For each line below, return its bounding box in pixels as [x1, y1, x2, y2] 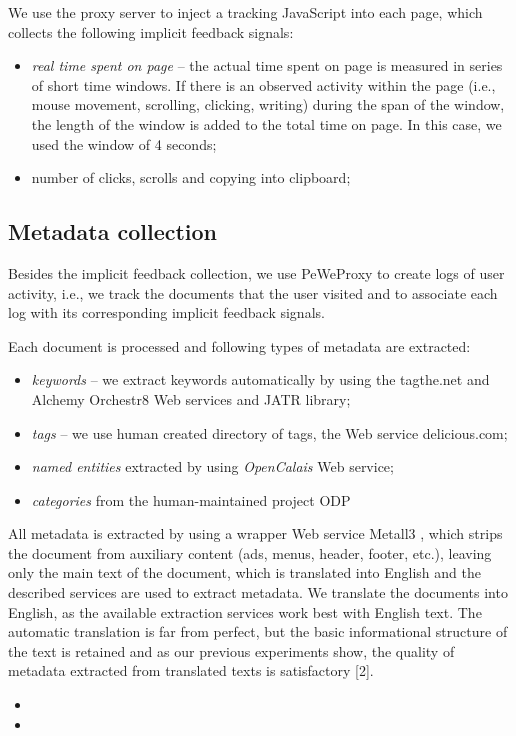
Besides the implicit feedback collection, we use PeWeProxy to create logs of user [8, 262, 505, 283]
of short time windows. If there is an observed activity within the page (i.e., [31, 74, 496, 95]
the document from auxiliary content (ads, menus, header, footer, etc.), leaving [8, 542, 492, 563]
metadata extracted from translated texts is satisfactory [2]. [8, 660, 374, 681]
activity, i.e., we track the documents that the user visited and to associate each [8, 282, 498, 303]
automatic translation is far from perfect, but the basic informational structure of [8, 621, 508, 642]
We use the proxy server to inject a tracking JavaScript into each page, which [8, 2, 483, 22]
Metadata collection [8, 216, 218, 247]
